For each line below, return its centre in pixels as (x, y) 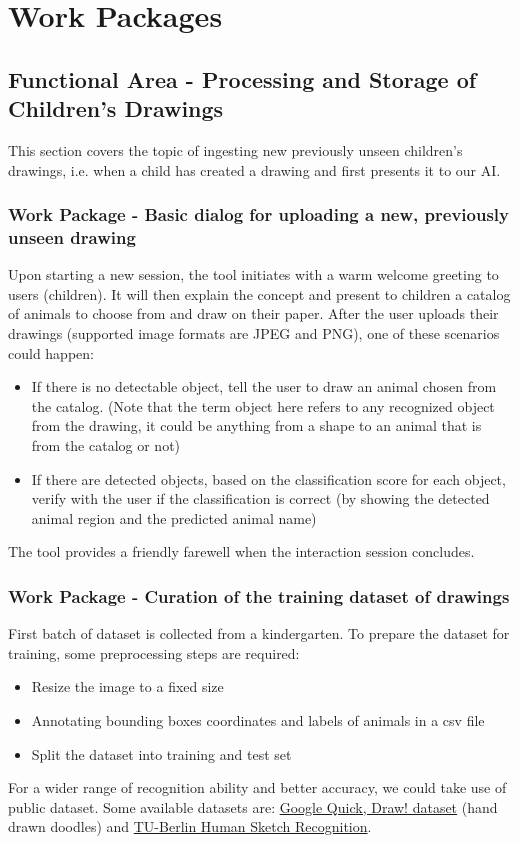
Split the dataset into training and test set (161, 753)
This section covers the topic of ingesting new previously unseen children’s (235, 149)
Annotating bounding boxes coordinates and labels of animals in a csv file (258, 720)
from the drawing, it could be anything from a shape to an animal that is (256, 425)
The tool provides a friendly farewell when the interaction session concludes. (241, 551)
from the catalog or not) (106, 445)
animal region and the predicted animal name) (174, 517)
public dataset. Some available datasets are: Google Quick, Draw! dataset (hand (253, 806)
